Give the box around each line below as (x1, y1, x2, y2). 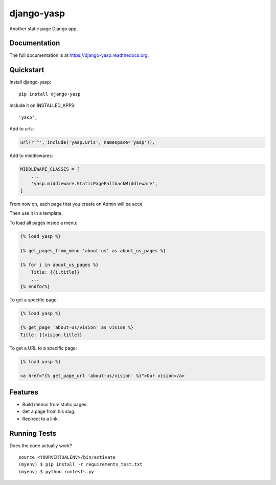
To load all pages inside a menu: (9, 219, 78, 226)
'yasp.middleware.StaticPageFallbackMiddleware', (31, 181, 158, 186)
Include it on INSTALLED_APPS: (9, 102, 76, 108)
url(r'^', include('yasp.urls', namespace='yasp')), (20, 139, 155, 145)
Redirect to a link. (22, 415, 59, 422)
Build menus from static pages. (22, 401, 88, 407)
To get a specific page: (9, 297, 58, 303)
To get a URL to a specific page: (9, 345, 77, 351)
